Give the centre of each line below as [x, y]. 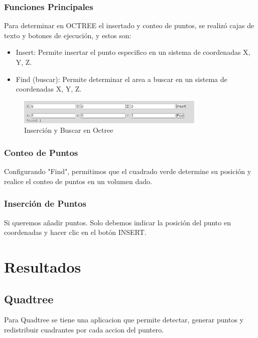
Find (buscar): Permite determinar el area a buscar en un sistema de [121, 79]
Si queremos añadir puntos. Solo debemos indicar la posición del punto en [117, 222]
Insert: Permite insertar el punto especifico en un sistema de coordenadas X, [133, 52]
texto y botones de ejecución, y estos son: [68, 35]
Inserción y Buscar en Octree [69, 130]
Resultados [43, 266]
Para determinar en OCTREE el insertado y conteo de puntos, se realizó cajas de [129, 25]
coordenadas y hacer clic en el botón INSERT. [75, 232]
